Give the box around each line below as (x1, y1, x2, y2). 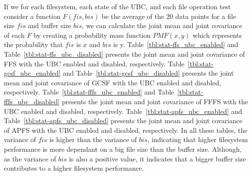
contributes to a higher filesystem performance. (4, 163, 144, 173)
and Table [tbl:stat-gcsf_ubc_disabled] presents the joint (63, 68, 234, 78)
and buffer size (28, 20, 71, 31)
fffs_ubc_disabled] (4, 96, 60, 106)
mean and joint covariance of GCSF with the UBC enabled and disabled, (4, 77, 221, 87)
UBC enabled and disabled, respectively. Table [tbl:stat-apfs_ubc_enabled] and (4, 106, 242, 116)
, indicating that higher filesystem (147, 134, 248, 144)
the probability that (4, 39, 63, 49)
